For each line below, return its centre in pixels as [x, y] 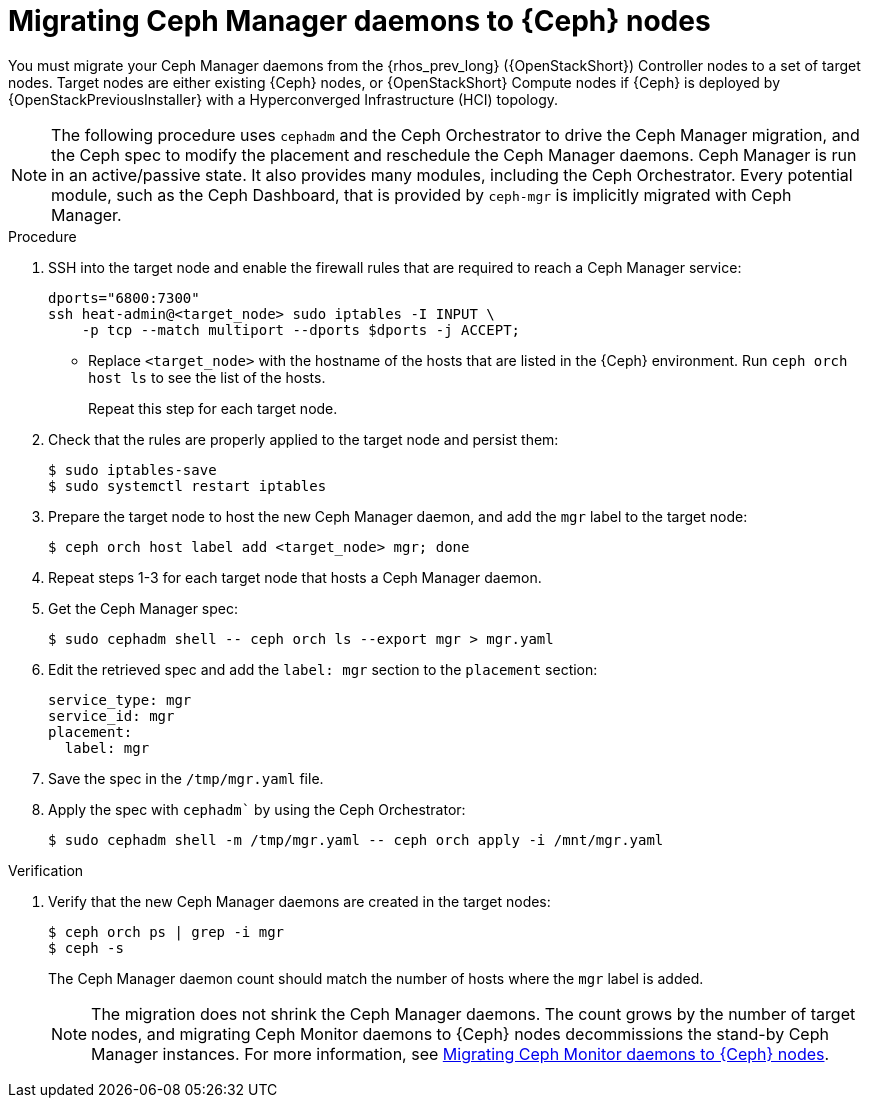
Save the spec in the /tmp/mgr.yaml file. [186, 778]
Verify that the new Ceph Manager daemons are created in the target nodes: [299, 901]
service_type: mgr [120, 699]
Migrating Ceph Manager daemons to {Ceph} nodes [359, 21]
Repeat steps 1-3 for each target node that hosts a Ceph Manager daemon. [295, 577]
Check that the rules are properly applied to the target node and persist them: [303, 439]
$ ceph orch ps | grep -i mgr [166, 931]
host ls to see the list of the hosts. [207, 377]
